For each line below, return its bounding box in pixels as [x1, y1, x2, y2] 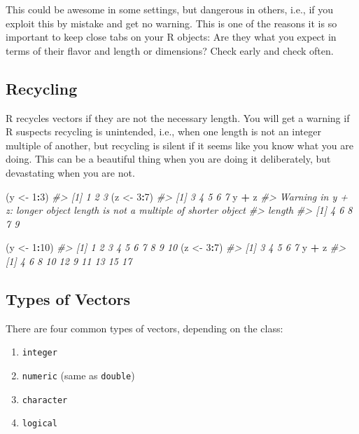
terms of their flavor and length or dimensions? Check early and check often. [6, 43, 334, 57]
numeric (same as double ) [22, 367, 135, 382]
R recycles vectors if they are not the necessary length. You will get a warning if [6, 110, 350, 125]
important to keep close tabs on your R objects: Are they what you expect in [6, 29, 337, 44]
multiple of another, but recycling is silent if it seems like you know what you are [6, 137, 354, 152]
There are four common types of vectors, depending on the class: [6, 320, 283, 335]
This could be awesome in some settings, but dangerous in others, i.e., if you [6, 2, 334, 16]
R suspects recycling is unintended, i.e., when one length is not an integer [6, 124, 321, 139]
